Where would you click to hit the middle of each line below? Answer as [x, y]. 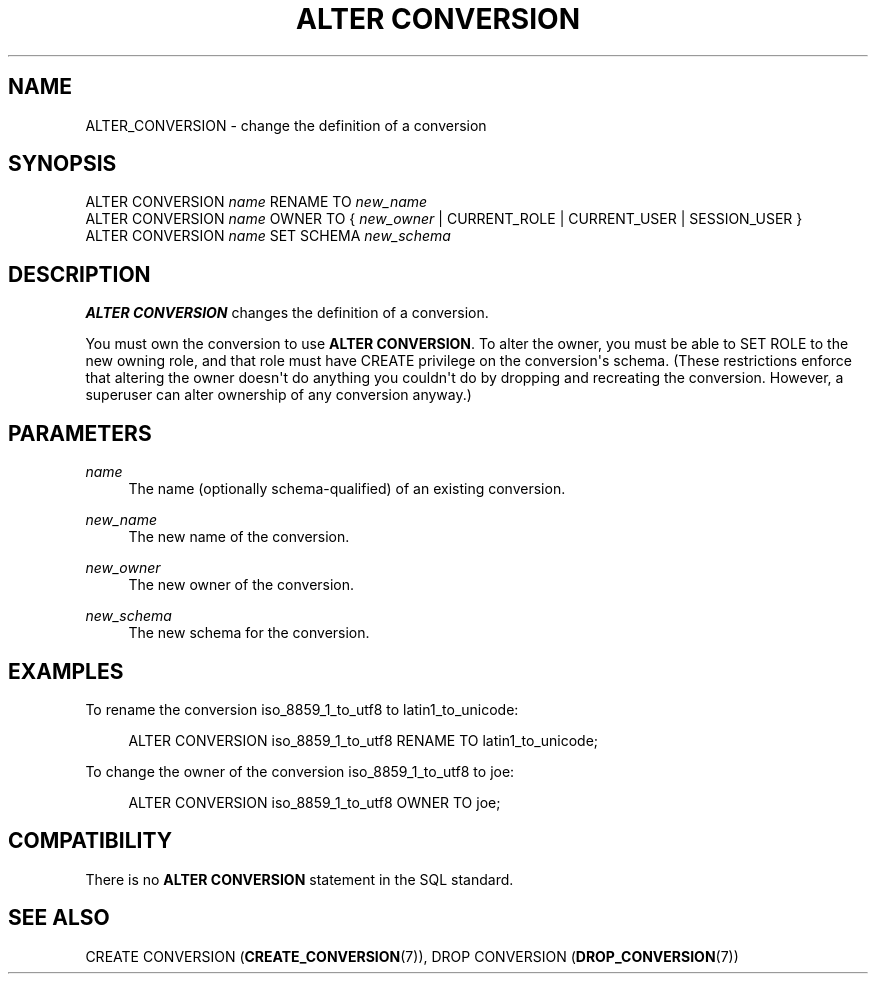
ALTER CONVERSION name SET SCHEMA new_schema [268, 236]
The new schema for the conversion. [249, 633]
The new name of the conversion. [239, 537]
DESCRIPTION [79, 274]
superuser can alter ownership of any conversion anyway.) [278, 395]
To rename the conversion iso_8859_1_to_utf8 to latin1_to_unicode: [302, 709]
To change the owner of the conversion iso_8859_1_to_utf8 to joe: [300, 771]
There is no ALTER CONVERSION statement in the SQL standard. [299, 879]
